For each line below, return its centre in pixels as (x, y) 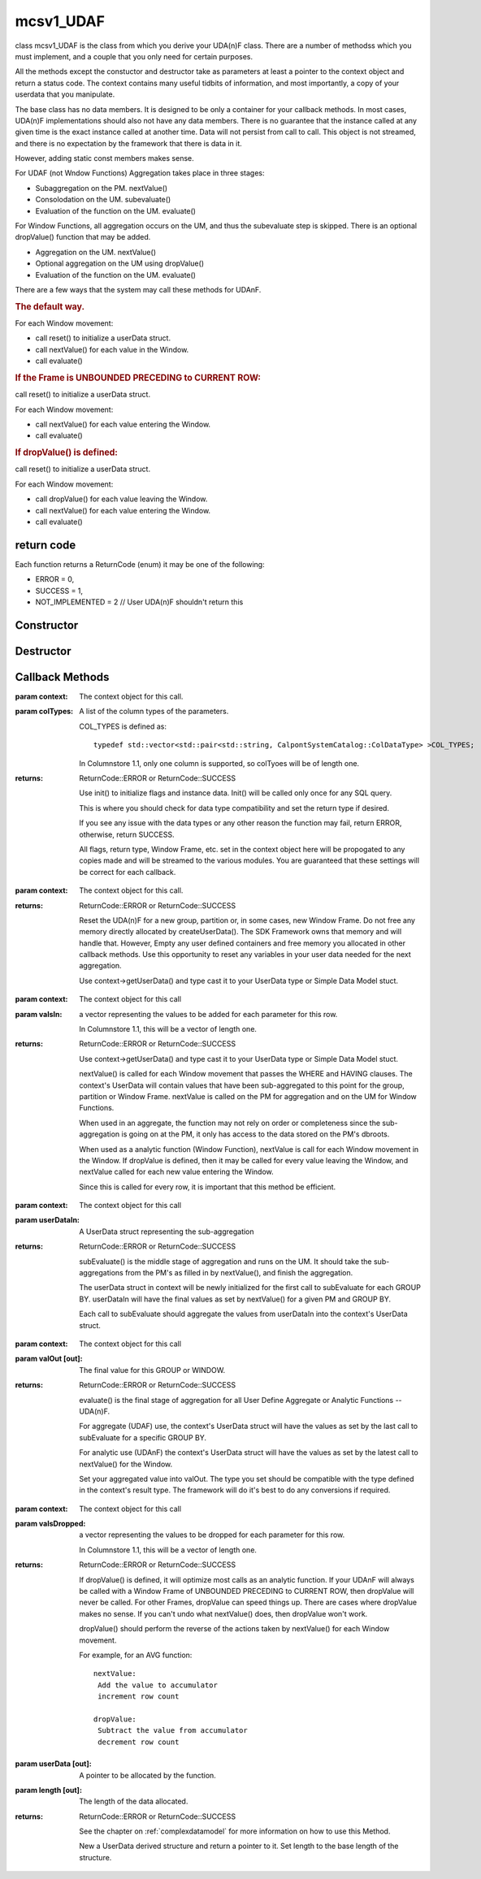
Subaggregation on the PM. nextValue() (102, 188)
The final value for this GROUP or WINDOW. (152, 1370)
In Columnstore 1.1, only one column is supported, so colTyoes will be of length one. (219, 763)
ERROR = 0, (55, 579)
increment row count (139, 1697)
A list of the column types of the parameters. (154, 712)
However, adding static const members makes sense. (104, 158)
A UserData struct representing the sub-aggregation (167, 1232)
